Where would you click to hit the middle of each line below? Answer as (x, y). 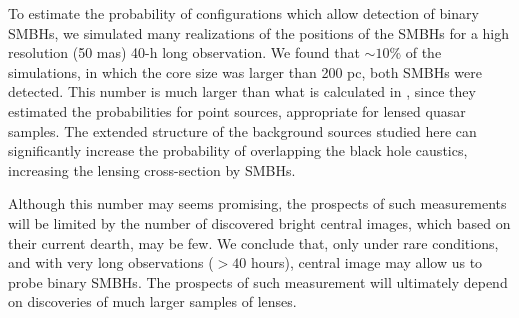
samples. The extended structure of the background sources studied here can (242, 130)
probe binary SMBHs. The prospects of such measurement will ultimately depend (258, 281)
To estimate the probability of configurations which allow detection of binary (243, 13)
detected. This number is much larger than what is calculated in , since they (242, 91)
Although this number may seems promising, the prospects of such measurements (257, 203)
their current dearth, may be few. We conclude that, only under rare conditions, (253, 242)
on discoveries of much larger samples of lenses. (152, 301)
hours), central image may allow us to (366, 262)
